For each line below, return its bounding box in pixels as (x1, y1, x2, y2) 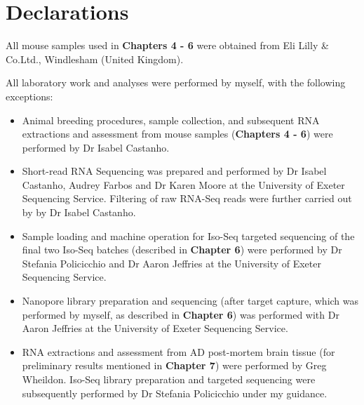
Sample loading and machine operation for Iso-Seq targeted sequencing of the (22, 228, 355, 243)
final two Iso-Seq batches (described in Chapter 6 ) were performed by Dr (22, 242, 342, 257)
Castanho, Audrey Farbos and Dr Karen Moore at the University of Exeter (22, 177, 345, 192)
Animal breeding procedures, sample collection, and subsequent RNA (22, 112, 320, 127)
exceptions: (6, 88, 53, 103)
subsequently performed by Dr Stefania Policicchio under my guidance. (22, 385, 328, 400)
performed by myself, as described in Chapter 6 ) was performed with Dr (22, 307, 339, 321)
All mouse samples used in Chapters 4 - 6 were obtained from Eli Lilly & (6, 38, 329, 53)
